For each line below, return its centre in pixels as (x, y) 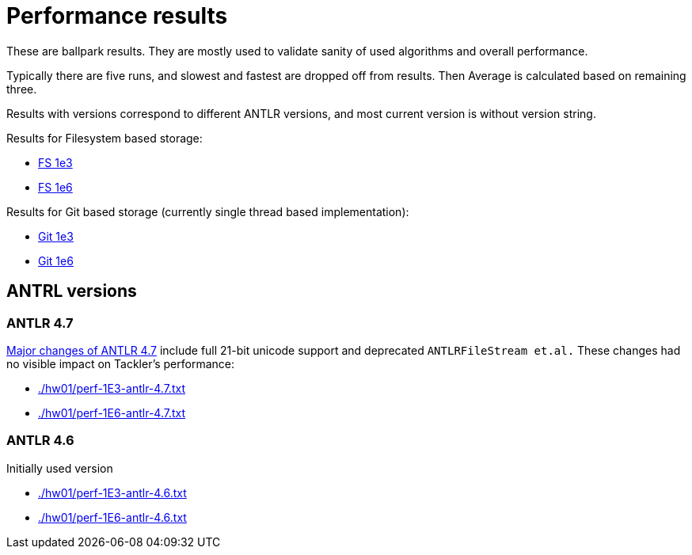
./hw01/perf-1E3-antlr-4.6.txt (112, 492)
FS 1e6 (55, 187)
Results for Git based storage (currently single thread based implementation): (208, 211)
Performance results (117, 16)
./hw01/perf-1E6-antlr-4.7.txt (112, 412)
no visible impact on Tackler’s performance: (121, 363)
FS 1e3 (55, 162)
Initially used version (60, 468)
